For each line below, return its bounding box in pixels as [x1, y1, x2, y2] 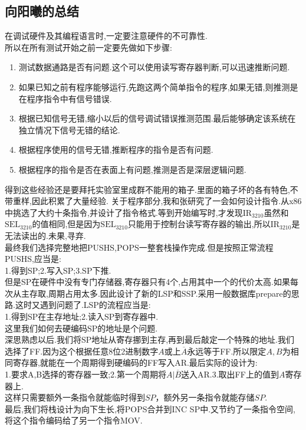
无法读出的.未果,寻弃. [5, 229, 86, 241]
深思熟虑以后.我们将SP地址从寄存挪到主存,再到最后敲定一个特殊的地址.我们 [5, 333, 294, 346]
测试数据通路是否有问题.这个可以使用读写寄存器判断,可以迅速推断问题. [18, 61, 290, 73]
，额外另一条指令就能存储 [155, 391, 255, 403]
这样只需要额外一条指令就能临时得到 [5, 391, 145, 403]
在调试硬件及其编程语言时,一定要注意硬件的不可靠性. [5, 29, 208, 42]
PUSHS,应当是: [5, 252, 61, 265]
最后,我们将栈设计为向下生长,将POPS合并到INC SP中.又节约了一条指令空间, [5, 402, 295, 415]
